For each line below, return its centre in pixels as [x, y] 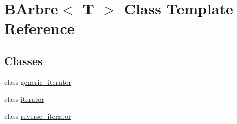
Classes [23, 60]
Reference [39, 28]
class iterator [24, 99]
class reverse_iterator [38, 116]
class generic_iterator [38, 82]
